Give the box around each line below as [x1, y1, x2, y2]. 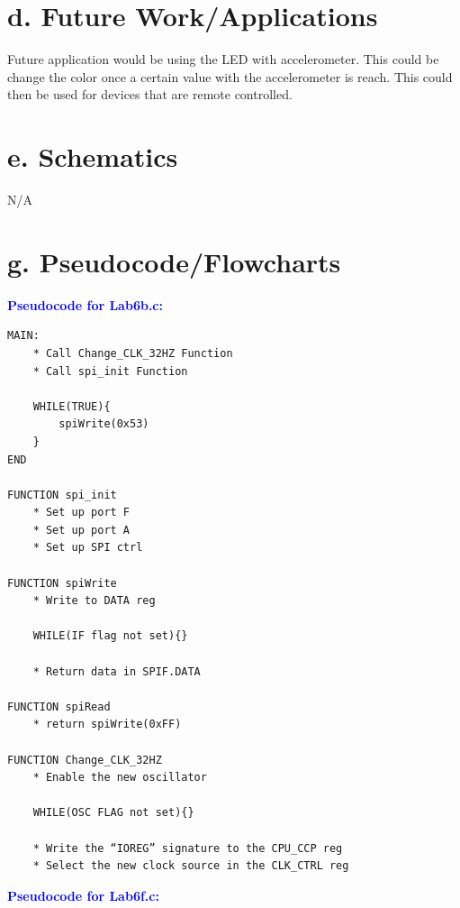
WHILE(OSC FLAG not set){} [32, 806, 194, 820]
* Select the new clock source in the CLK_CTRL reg [32, 859, 349, 873]
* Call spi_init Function [32, 364, 188, 378]
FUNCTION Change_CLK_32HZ [7, 753, 162, 766]
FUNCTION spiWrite [7, 576, 117, 590]
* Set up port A [32, 523, 131, 537]
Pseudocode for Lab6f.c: [7, 885, 159, 904]
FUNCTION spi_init [7, 488, 117, 501]
